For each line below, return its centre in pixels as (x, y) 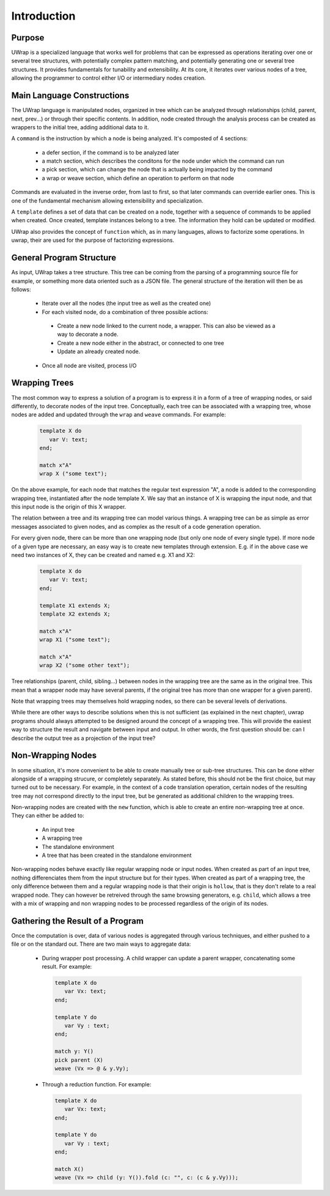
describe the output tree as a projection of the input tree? (83, 738)
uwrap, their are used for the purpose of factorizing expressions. (93, 240)
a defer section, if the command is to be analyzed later (111, 152)
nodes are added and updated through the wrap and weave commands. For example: (119, 415)
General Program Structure (64, 258)
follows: (21, 289)
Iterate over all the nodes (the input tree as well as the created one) (127, 304)
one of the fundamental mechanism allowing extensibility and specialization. (108, 200)
